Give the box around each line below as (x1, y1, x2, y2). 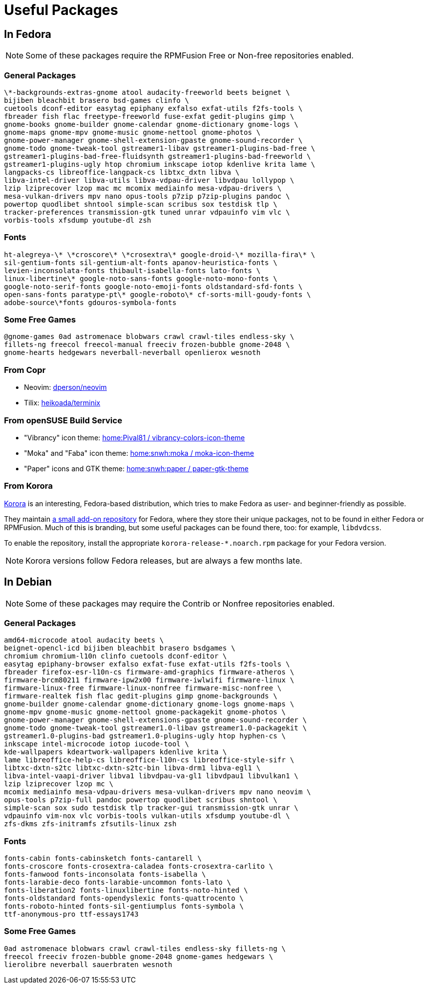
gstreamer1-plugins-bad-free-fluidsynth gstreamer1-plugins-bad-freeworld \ (4, 152, 311, 160)
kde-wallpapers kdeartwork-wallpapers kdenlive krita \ (4, 748, 227, 756)
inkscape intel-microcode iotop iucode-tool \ (4, 740, 189, 748)
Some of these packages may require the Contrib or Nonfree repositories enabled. (25, 598, 335, 609)
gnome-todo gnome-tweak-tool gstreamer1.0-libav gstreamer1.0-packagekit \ (4, 724, 307, 732)
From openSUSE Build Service (4, 415, 122, 425)
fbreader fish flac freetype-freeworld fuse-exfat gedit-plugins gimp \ (4, 112, 294, 120)
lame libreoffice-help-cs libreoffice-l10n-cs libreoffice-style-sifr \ (4, 756, 294, 764)
